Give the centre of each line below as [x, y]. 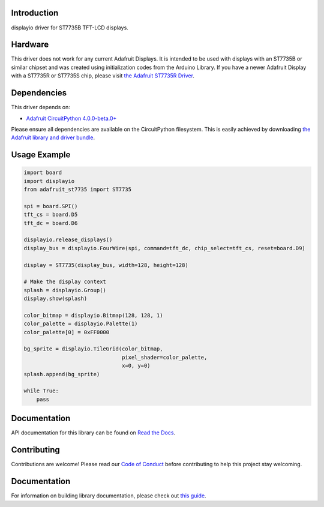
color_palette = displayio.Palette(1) [81, 324]
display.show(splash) [55, 299]
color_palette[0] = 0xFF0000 [67, 332]
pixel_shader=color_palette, [164, 357]
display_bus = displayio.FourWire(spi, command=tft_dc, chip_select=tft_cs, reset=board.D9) [164, 248]
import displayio [49, 181]
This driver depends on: [40, 107]
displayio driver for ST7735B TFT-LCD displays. [70, 28]
